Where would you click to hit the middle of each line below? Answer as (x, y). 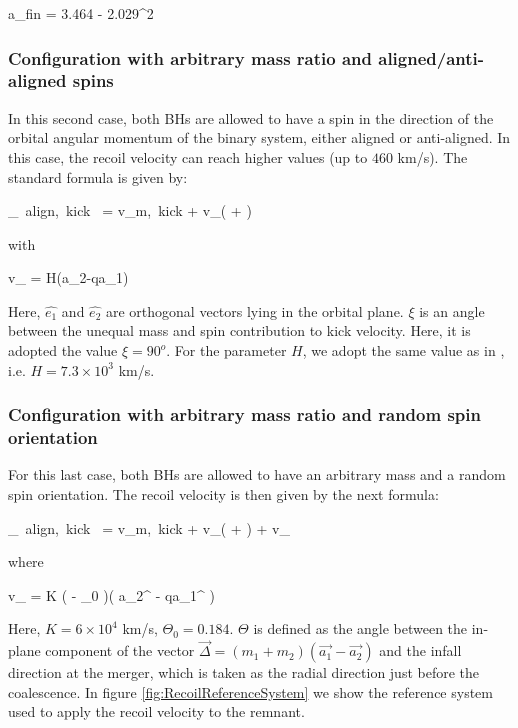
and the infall (420, 650)
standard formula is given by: (98, 176)
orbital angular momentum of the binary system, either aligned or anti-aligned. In (259, 137)
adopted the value (63, 350)
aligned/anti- (431, 57)
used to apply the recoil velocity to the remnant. (156, 711)
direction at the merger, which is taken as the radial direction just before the (244, 672)
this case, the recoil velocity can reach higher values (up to (188, 156)
